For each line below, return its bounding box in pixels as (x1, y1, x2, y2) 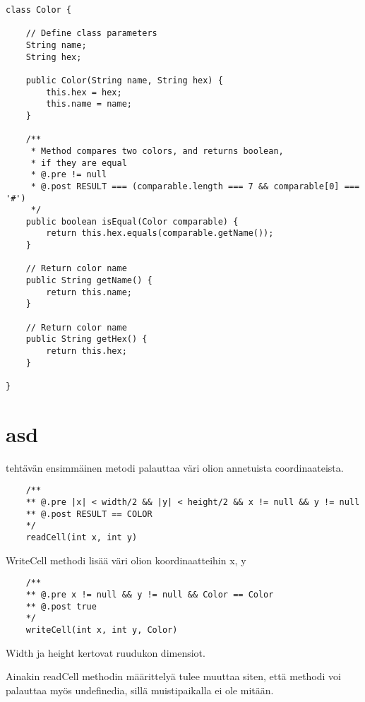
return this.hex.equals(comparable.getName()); (46, 228, 274, 239)
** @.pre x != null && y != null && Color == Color (25, 589, 274, 600)
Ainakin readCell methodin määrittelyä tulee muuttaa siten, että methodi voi (6, 669, 342, 684)
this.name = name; (46, 99, 132, 109)
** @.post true (25, 601, 97, 612)
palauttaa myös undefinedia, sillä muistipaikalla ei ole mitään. (6, 682, 274, 697)
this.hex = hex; (46, 87, 122, 97)
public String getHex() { (25, 334, 148, 345)
